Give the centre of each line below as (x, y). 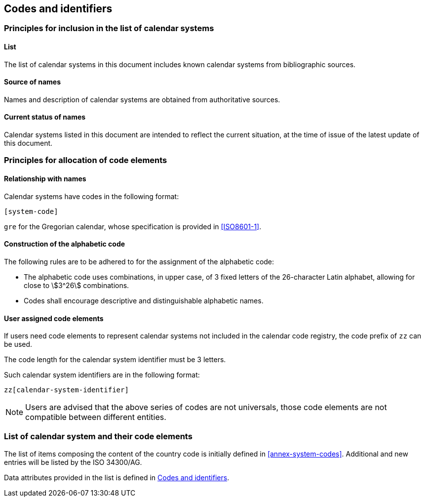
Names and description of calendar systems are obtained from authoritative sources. (142, 99)
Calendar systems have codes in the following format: (92, 196)
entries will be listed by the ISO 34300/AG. (73, 462)
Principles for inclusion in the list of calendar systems (109, 28)
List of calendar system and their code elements (98, 437)
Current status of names (45, 117)
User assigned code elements (54, 318)
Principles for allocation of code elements (86, 160)
